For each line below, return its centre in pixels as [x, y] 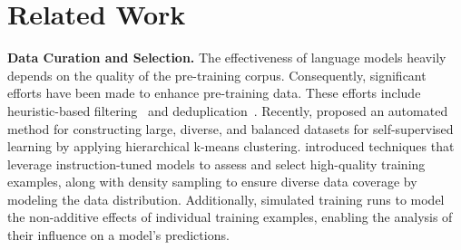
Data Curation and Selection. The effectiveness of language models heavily [227, 58]
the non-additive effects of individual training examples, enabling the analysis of [230, 217]
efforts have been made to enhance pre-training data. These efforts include [214, 93]
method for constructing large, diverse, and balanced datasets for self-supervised [230, 128]
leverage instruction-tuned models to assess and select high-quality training [216, 163]
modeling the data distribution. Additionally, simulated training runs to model [226, 199]
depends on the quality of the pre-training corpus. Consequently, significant [217, 75]
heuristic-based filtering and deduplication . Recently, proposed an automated [228, 110]
